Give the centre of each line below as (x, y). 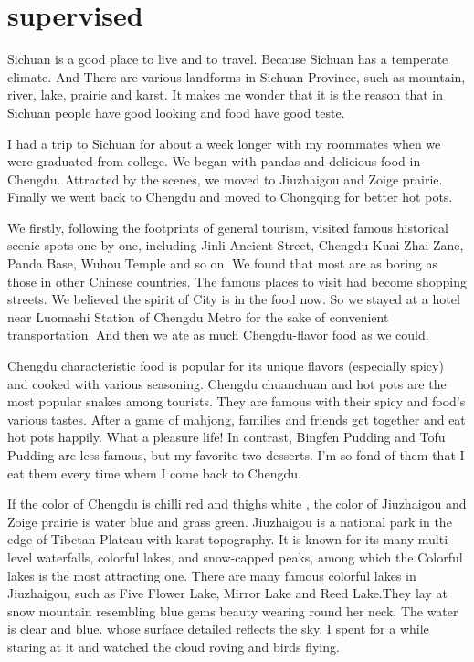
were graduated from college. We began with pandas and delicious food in (214, 161)
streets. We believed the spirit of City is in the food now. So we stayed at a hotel (234, 299)
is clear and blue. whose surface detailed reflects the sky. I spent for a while (218, 629)
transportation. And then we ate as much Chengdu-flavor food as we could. (218, 335)
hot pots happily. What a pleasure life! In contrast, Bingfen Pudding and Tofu (226, 437)
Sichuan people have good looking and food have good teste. (176, 112)
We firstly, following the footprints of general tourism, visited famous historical (228, 227)
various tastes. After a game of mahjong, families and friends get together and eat (237, 419)
